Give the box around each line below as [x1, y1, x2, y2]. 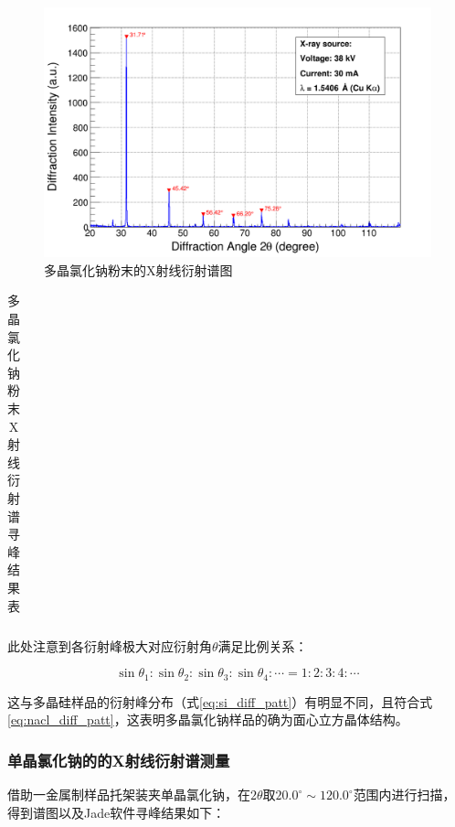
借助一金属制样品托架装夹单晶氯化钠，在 [7, 785, 250, 804]
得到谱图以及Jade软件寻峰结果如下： [7, 802, 226, 822]
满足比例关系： [217, 636, 308, 655]
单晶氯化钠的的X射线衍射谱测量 [7, 748, 230, 771]
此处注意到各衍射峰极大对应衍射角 [7, 636, 212, 655]
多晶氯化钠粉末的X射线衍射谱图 [44, 260, 233, 279]
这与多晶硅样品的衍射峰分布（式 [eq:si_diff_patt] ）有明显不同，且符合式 [7, 692, 433, 711]
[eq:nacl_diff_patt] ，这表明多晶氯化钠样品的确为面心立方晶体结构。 [7, 710, 408, 729]
